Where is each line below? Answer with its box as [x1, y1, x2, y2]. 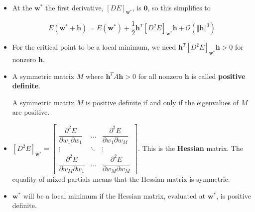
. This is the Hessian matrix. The [138, 143, 243, 153]
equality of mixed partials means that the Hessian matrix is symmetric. [12, 174, 230, 184]
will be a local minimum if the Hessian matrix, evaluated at [23, 190, 206, 201]
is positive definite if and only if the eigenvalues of [85, 97, 239, 107]
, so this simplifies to [147, 2, 211, 12]
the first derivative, [45, 2, 104, 12]
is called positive [191, 71, 246, 81]
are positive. [12, 107, 50, 117]
